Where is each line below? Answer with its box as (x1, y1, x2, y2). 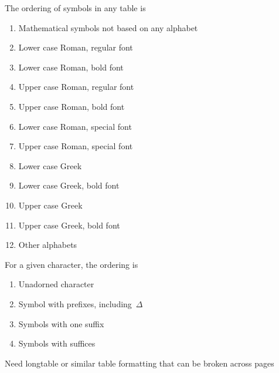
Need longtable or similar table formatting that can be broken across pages (5, 357, 274, 369)
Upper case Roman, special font (18, 140, 133, 152)
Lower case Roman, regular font (18, 41, 133, 53)
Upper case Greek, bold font (18, 219, 120, 231)
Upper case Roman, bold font (18, 100, 125, 112)
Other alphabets (18, 238, 77, 251)
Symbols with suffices (18, 337, 96, 350)
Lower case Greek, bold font (18, 179, 120, 191)
